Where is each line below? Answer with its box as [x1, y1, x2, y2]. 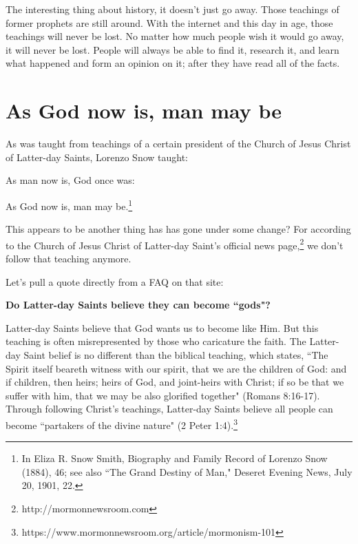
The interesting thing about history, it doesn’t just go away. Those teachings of [6, 2, 339, 16]
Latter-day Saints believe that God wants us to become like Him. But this [6, 320, 319, 335]
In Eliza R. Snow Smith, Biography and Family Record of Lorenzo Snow [21, 451, 328, 465]
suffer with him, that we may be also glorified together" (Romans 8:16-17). [6, 388, 320, 402]
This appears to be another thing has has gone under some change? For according [6, 222, 351, 236]
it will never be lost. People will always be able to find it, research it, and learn [6, 42, 339, 56]
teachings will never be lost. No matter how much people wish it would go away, [6, 29, 344, 43]
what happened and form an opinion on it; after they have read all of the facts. [6, 56, 340, 70]
